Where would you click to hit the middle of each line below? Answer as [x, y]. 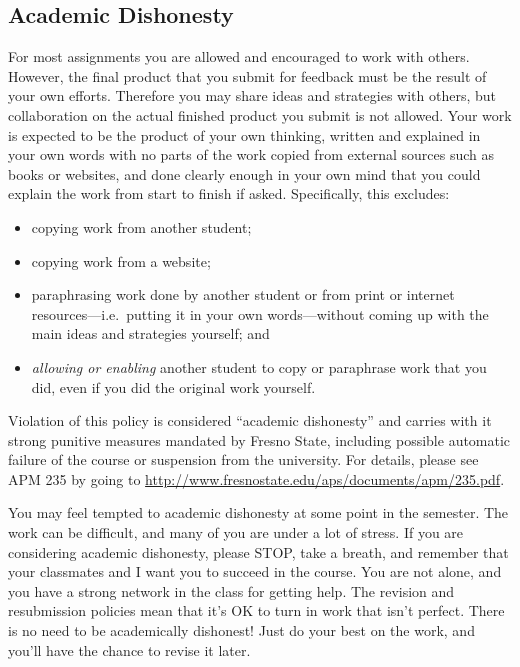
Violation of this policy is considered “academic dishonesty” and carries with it [250, 420]
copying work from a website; [121, 260]
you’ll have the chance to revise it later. [129, 649]
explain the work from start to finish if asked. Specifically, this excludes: [229, 193]
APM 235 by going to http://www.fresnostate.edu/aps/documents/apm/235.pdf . [256, 478]
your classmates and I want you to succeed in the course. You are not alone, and [255, 571]
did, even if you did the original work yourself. [173, 386]
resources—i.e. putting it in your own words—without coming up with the [260, 313]
